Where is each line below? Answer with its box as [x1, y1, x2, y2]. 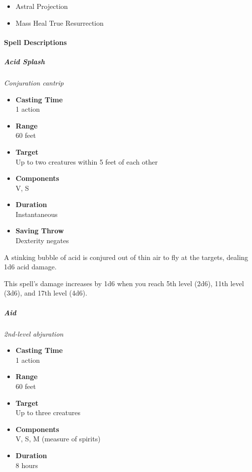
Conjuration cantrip [4, 77, 64, 87]
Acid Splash [4, 56, 45, 66]
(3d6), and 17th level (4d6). [4, 288, 87, 298]
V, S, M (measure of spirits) [15, 433, 101, 444]
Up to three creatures [15, 407, 81, 418]
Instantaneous [15, 209, 58, 219]
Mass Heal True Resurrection [15, 17, 104, 28]
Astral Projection [15, 1, 68, 11]
